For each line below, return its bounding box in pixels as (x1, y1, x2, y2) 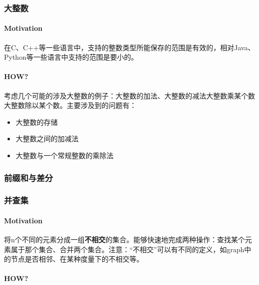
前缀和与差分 (4, 171, 53, 184)
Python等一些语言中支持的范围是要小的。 (4, 52, 138, 62)
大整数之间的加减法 (15, 133, 79, 144)
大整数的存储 (15, 116, 58, 127)
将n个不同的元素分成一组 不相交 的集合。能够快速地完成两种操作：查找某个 (4, 234, 245, 245)
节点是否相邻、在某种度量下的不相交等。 (10, 254, 143, 264)
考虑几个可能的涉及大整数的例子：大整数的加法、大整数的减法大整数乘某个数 (4, 90, 255, 100)
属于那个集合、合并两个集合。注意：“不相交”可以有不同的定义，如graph (10, 244, 245, 254)
